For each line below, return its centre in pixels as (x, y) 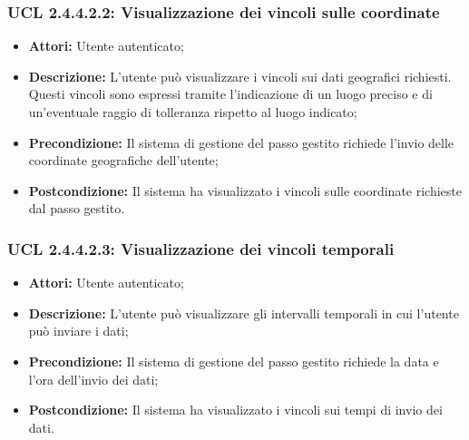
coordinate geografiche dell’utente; (123, 160)
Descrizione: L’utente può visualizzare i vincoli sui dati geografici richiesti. (240, 76)
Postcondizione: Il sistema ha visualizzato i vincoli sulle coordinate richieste (245, 190)
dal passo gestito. (77, 208)
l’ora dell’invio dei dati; (93, 379)
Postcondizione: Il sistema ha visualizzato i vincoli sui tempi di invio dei (235, 410)
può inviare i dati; (78, 331)
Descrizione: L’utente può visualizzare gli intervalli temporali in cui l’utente (244, 313)
